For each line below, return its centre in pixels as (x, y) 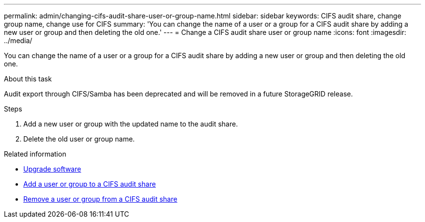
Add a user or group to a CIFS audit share (90, 184)
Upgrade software (52, 169)
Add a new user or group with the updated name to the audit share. (131, 124)
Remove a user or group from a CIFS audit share (100, 199)
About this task (28, 79)
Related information (35, 154)
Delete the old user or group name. (79, 139)
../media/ (18, 40)
